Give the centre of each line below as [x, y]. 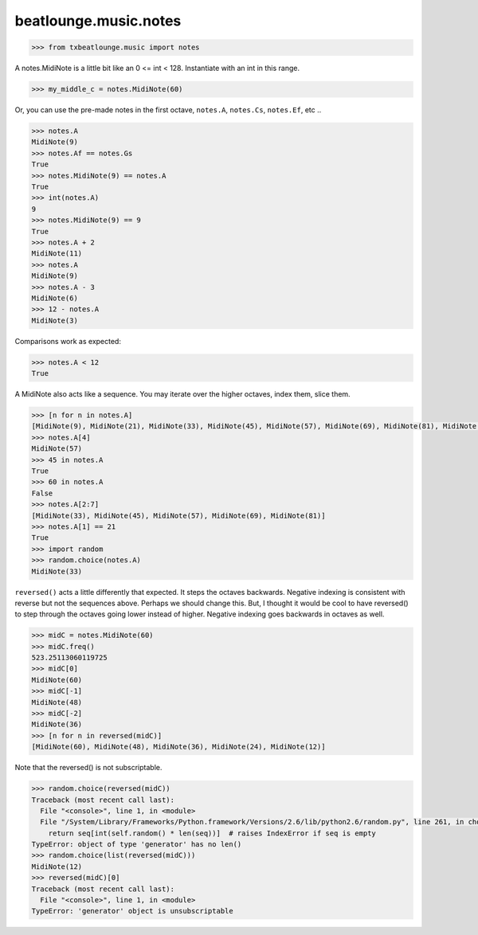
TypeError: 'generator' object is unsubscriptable [133, 911]
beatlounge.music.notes [98, 21]
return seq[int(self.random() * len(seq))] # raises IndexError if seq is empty [212, 833]
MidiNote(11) [57, 254]
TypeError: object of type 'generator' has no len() [137, 845]
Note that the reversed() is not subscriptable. [88, 768]
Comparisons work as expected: [68, 341]
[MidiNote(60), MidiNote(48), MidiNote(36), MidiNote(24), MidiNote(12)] [178, 747]
